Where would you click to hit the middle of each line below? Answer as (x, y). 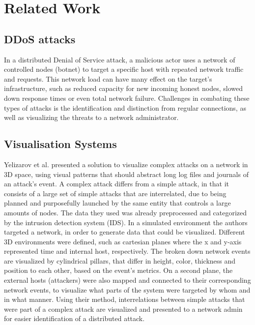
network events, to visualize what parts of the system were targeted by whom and (127, 289)
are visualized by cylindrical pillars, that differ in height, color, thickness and (120, 260)
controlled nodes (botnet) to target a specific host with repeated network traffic (124, 69)
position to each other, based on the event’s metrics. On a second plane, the (118, 270)
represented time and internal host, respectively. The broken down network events (127, 251)
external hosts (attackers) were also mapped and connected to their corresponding (127, 280)
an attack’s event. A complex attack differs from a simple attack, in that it (116, 184)
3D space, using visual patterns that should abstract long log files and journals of (126, 174)
